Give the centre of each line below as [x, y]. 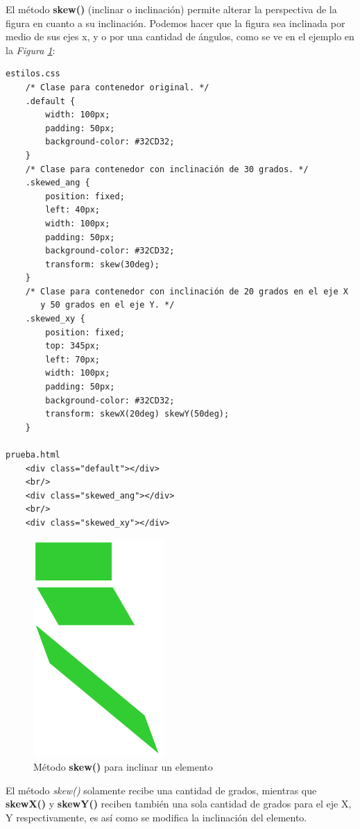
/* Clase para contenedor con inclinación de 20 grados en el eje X [187, 291]
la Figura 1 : [31, 50]
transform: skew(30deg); [102, 264]
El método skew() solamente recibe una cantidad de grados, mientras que [161, 790]
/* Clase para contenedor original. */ [117, 87]
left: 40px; [73, 210]
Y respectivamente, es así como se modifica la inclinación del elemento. [156, 817]
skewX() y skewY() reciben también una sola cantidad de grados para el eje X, [179, 804]
